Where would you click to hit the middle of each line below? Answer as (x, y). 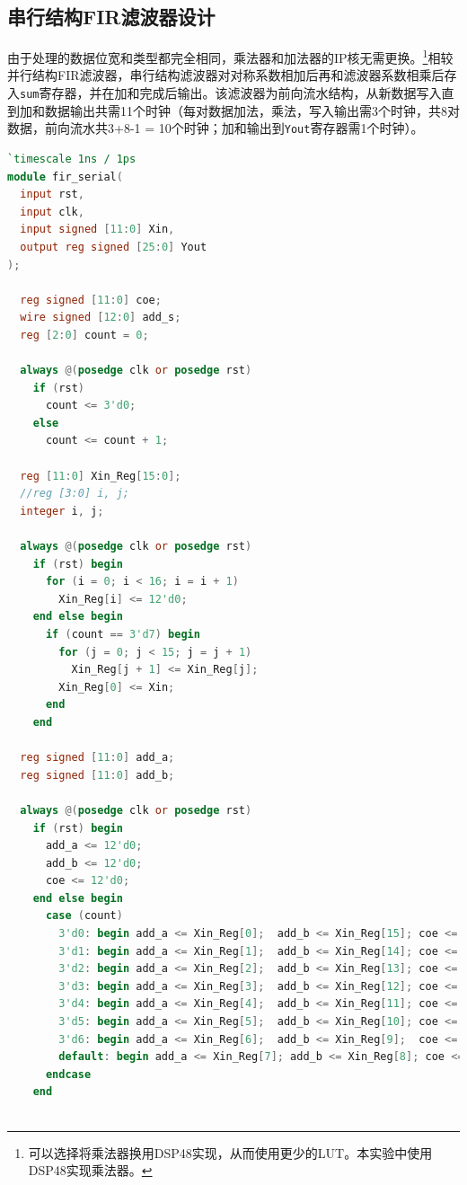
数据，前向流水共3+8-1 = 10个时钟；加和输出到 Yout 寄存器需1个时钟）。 (216, 128)
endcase (68, 1074)
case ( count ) (84, 916)
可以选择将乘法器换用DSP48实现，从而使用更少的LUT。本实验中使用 (230, 1152)
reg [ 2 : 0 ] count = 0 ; (84, 335)
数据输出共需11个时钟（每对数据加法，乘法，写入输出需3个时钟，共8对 (252, 110)
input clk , (52, 212)
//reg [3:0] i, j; (75, 494)
